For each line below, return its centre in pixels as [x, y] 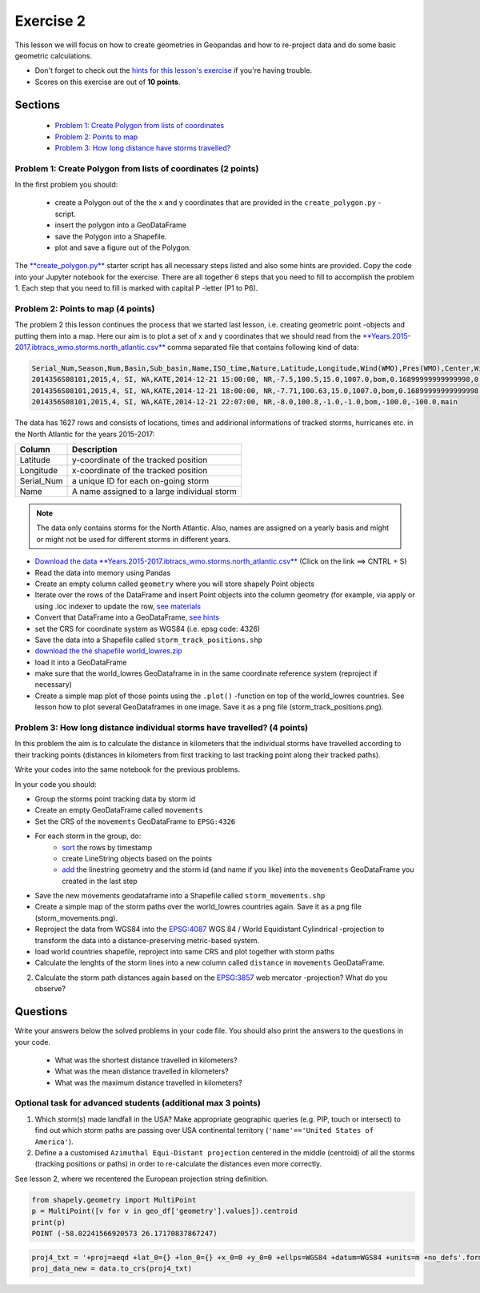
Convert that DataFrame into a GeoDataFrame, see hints [127, 617]
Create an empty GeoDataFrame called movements [119, 810]
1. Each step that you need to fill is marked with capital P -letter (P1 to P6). [136, 288]
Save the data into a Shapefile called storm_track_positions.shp [149, 640]
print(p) [49, 1222]
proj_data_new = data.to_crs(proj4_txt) [112, 1268]
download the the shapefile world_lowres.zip [109, 651]
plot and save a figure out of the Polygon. [123, 247]
